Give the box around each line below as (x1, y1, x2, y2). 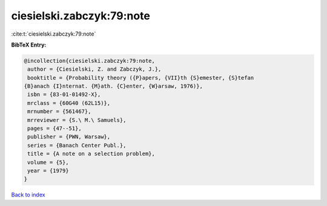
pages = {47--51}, (27, 125, 82, 132)
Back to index (11, 191, 45, 199)
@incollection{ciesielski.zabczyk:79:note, (24, 57, 156, 64)
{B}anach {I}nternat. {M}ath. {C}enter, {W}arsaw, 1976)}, (24, 83, 203, 90)
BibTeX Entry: (11, 41, 47, 48)
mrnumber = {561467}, (27, 108, 91, 115)
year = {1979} (27, 167, 69, 174)
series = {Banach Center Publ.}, (27, 142, 127, 149)
